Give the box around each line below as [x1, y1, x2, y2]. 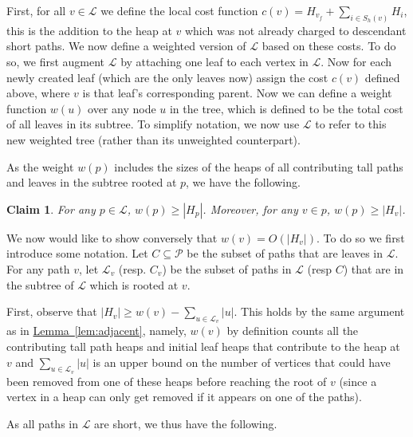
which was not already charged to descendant [184, 22, 407, 38]
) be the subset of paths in [162, 260, 292, 277]
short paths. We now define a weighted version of [6, 37, 246, 54]
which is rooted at [89, 276, 179, 293]
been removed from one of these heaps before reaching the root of [6, 372, 327, 389]
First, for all [6, 2, 66, 18]
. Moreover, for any [203, 200, 298, 217]
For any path [6, 260, 70, 277]
